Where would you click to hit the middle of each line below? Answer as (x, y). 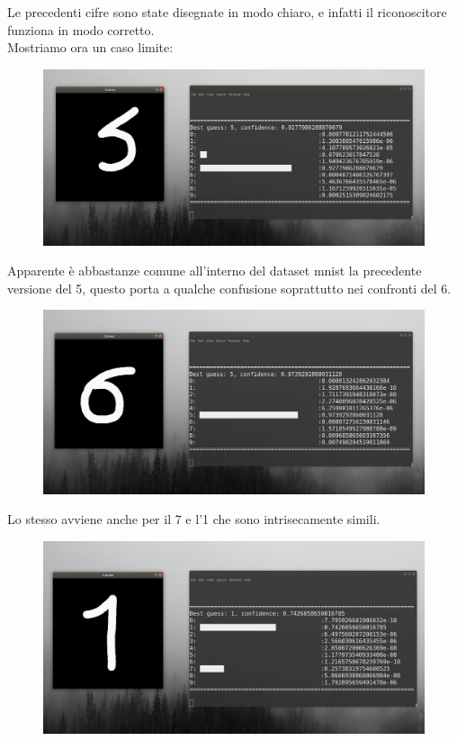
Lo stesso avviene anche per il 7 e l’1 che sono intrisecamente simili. (194, 519)
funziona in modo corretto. (81, 29)
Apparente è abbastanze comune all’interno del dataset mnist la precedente (215, 271)
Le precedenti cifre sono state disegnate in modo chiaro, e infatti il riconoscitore (227, 12)
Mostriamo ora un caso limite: (90, 47)
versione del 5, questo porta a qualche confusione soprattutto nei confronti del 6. (229, 288)
